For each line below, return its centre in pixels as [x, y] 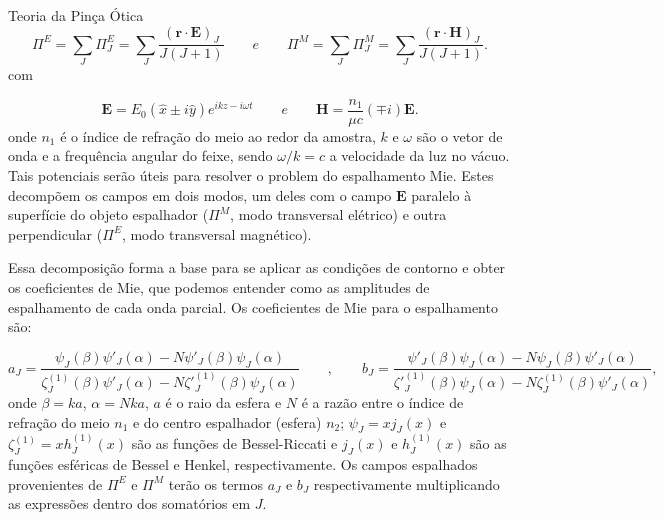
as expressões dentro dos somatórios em [129, 503]
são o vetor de [459, 135]
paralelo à [441, 194]
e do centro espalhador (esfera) [227, 421]
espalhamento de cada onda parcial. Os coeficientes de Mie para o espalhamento [253, 306]
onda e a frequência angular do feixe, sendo [140, 155]
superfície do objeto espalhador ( [108, 214]
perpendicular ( [55, 233]
